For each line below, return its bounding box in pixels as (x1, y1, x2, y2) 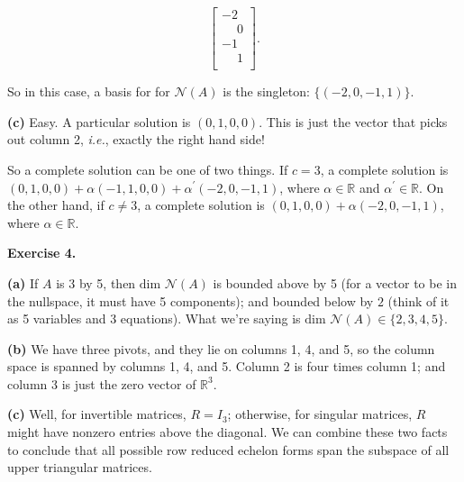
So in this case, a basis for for (7, 82, 170, 101)
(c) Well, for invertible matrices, (7, 405, 187, 423)
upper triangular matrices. (7, 458, 152, 477)
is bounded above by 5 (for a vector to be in (213, 273, 457, 292)
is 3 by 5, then (56, 273, 136, 292)
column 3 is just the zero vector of (7, 374, 196, 393)
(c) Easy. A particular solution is (7, 112, 191, 131)
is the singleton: (223, 82, 310, 101)
